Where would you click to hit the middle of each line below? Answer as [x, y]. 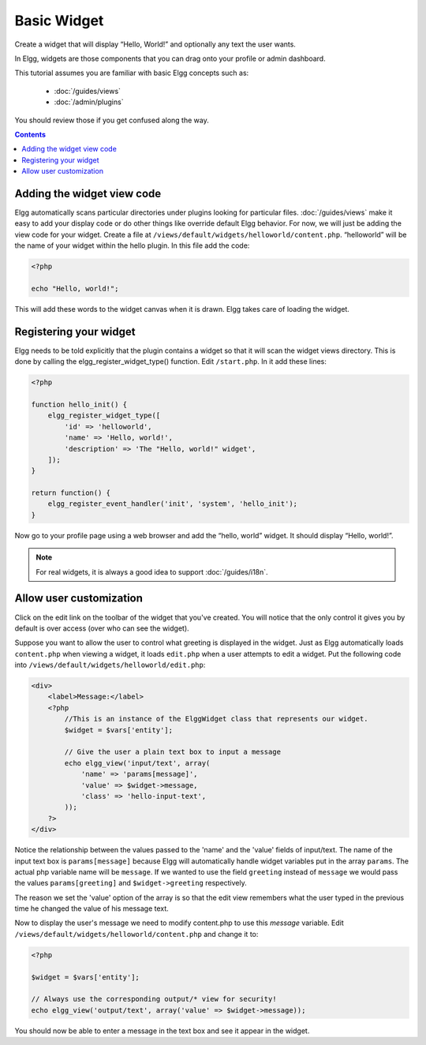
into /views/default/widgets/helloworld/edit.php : [110, 665]
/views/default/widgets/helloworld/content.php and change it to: [136, 934]
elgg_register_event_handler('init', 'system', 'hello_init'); [173, 504]
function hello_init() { [79, 404]
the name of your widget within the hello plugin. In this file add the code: [132, 245]
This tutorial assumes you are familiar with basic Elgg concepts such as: [132, 73]
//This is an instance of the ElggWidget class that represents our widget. [216, 719]
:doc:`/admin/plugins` [89, 102]
